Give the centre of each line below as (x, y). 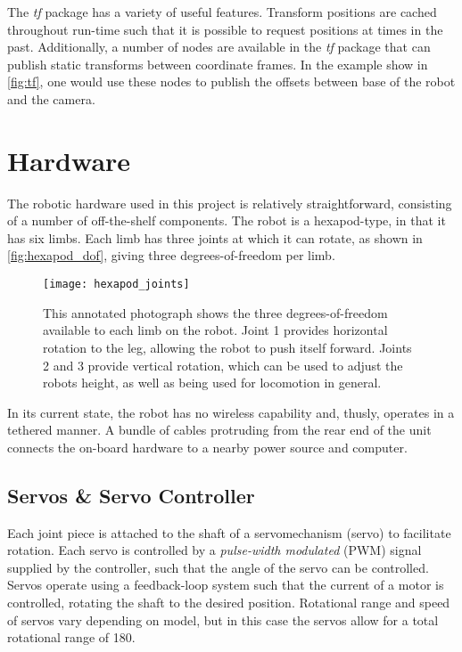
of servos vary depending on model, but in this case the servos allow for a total (223, 619)
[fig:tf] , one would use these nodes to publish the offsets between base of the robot (231, 81)
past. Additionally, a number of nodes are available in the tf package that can (219, 47)
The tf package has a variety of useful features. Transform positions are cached (222, 12)
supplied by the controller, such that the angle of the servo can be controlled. (218, 567)
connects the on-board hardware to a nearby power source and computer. (207, 447)
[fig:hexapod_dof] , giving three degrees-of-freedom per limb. (171, 255)
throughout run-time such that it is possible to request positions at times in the (225, 29)
